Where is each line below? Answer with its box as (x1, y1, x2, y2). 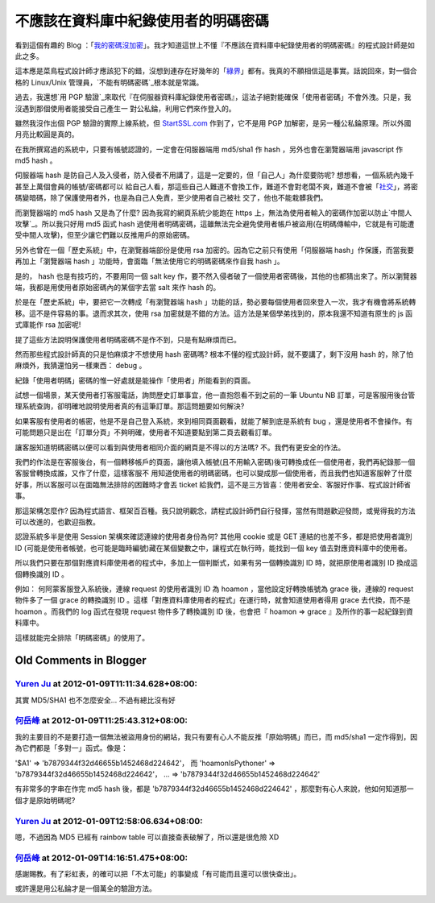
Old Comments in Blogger (14, 653, 147, 668)
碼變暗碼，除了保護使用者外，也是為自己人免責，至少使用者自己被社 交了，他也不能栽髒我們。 (14, 193, 328, 203)
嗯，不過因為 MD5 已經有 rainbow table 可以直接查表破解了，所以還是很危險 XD (14, 832, 280, 842)
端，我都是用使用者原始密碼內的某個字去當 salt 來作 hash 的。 (14, 282, 221, 292)
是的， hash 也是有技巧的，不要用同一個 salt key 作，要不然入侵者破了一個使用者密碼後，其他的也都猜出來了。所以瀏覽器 (14, 271, 418, 281)
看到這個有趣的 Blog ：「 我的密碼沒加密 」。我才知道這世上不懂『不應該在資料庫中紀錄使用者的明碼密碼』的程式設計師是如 (14, 40, 415, 50)
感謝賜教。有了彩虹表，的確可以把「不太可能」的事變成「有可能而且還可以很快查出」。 (14, 869, 301, 879)
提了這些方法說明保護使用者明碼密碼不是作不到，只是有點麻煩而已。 (14, 334, 241, 344)
